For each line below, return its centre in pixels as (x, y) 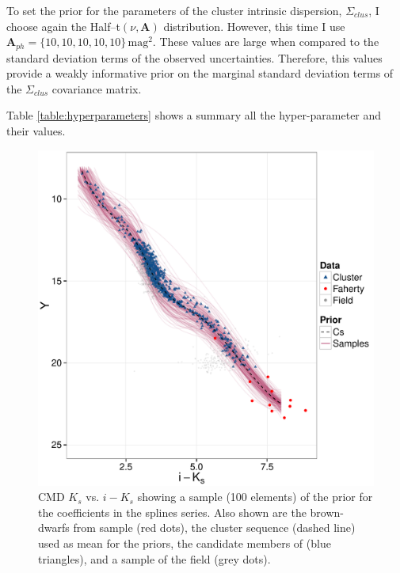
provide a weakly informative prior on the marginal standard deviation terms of (200, 73)
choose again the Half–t (63, 26)
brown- (327, 512)
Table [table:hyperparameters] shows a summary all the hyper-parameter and (194, 115)
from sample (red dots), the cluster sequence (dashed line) (214, 527)
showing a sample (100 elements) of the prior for (255, 497)
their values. (36, 131)
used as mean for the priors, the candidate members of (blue (185, 543)
